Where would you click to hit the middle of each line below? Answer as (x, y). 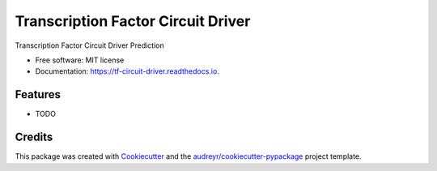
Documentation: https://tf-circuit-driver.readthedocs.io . (127, 71)
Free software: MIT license (80, 60)
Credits (34, 137)
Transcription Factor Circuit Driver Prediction (90, 45)
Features (38, 94)
